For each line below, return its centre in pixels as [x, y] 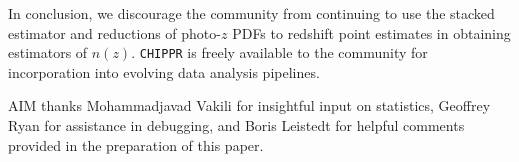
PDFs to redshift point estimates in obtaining [371, 32]
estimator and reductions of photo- [114, 32]
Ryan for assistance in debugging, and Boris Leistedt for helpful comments [236, 125]
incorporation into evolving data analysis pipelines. [164, 71]
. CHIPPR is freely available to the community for [279, 52]
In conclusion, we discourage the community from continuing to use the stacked [251, 13]
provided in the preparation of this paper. [136, 144]
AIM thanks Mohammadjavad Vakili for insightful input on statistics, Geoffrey [249, 105]
